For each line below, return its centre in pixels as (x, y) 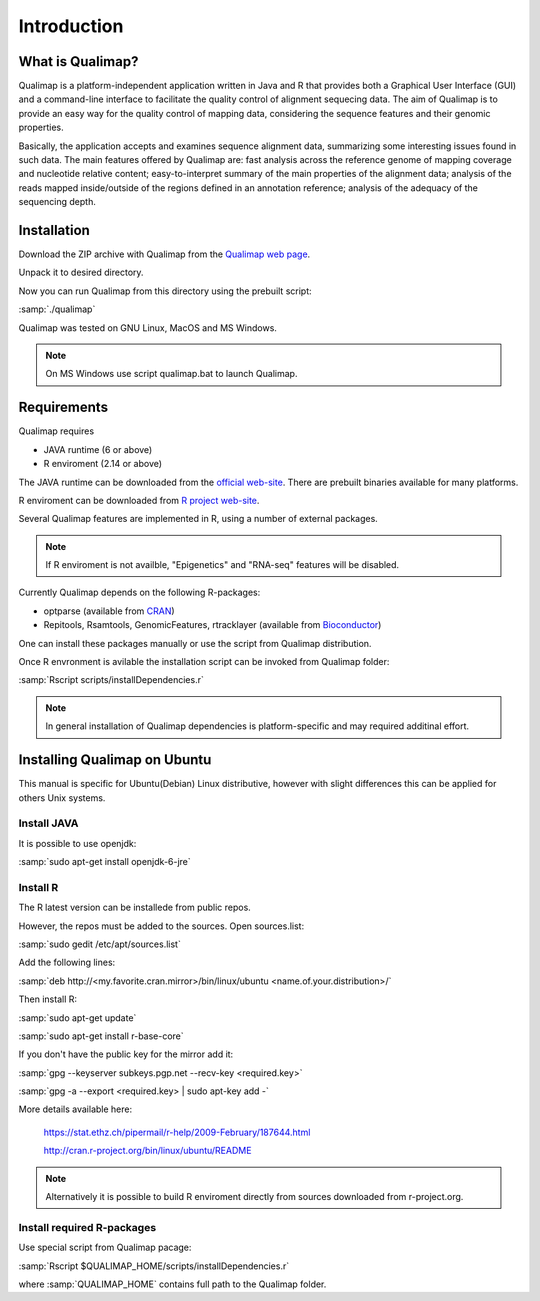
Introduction (71, 26)
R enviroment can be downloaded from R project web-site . (139, 500)
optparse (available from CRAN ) (109, 611)
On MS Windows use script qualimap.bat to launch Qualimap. (171, 374)
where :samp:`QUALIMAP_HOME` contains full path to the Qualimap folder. (172, 1284)
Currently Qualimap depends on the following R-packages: (139, 592)
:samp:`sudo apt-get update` (77, 1017)
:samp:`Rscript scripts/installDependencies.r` (111, 680)
